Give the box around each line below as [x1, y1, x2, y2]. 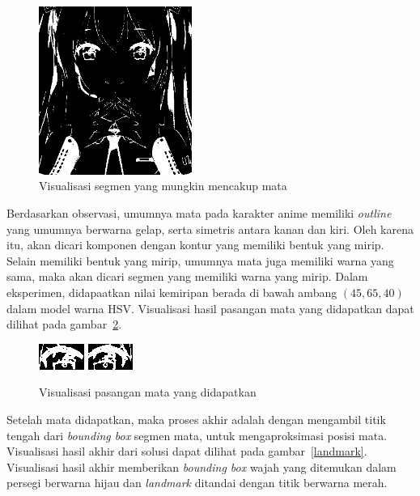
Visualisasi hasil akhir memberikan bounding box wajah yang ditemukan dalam [6, 458, 397, 475]
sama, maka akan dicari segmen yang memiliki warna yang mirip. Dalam [6, 268, 368, 285]
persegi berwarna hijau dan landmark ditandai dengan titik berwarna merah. [6, 474, 388, 491]
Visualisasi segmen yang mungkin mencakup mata [39, 177, 287, 194]
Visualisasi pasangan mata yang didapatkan [39, 384, 257, 401]
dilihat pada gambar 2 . [6, 316, 122, 333]
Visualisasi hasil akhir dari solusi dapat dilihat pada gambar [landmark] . [6, 443, 367, 460]
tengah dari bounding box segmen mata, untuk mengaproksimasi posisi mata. [6, 426, 388, 443]
